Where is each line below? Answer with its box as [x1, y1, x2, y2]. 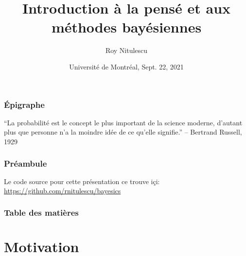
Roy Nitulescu [105, 45, 148, 55]
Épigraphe [4, 98, 45, 110]
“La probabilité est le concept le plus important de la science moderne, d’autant [4, 117, 243, 127]
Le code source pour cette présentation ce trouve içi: [4, 176, 160, 186]
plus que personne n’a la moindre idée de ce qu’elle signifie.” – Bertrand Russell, [4, 127, 242, 137]
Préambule [4, 157, 47, 169]
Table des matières [4, 206, 79, 218]
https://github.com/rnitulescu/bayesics [4, 186, 121, 196]
